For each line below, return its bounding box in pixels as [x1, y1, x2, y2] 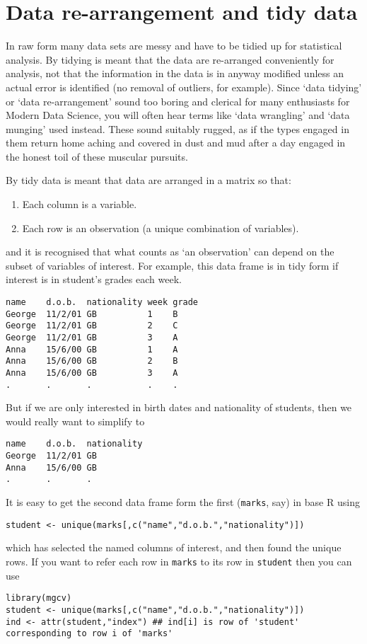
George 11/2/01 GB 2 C [6, 321, 178, 331]
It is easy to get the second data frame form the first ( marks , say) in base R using [6, 495, 360, 510]
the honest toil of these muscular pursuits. [6, 149, 188, 163]
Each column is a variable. [22, 197, 137, 212]
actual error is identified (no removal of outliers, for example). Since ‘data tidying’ [6, 79, 362, 94]
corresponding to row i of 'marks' [6, 628, 173, 639]
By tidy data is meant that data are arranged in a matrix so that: [6, 173, 291, 188]
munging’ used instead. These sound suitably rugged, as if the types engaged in [6, 121, 349, 136]
